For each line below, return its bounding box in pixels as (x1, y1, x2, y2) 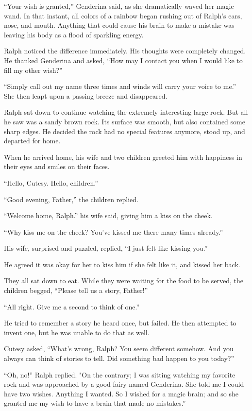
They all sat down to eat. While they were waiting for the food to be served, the (4, 275, 243, 286)
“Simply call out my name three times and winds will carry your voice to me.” (4, 81, 236, 91)
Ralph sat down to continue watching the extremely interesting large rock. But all (4, 107, 248, 117)
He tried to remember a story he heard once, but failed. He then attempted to (4, 318, 236, 328)
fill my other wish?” (4, 65, 63, 75)
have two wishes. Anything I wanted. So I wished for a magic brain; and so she (4, 388, 239, 398)
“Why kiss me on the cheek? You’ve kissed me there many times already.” (4, 226, 223, 237)
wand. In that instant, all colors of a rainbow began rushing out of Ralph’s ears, (4, 10, 242, 20)
